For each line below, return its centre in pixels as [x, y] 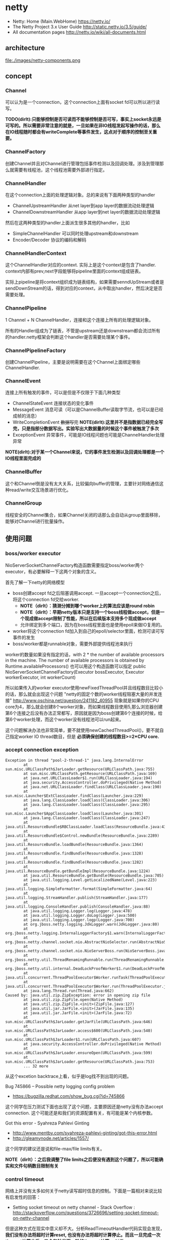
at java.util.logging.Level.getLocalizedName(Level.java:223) [90, 880]
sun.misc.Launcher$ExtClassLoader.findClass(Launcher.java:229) [74, 796]
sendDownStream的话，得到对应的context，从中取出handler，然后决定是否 [84, 288]
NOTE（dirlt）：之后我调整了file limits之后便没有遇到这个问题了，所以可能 [82, 1159]
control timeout [25, 1179]
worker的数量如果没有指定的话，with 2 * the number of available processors [85, 654]
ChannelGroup [24, 503]
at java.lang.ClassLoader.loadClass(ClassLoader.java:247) [87, 818]
